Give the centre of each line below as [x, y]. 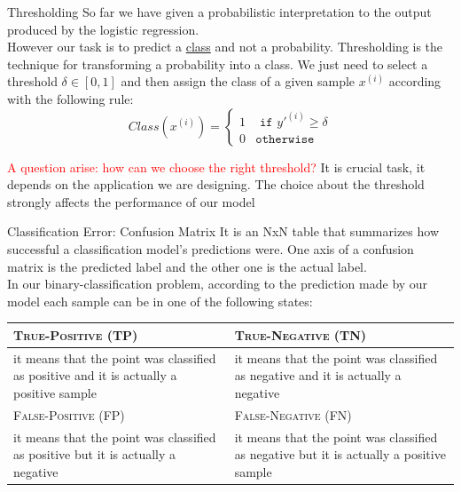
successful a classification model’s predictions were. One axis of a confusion [211, 248]
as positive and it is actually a [95, 375]
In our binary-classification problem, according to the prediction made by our [218, 284]
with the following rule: [70, 98]
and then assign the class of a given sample [238, 81]
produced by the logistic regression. [103, 29]
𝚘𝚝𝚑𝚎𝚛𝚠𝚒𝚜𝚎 [285, 139]
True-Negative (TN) [301, 334]
